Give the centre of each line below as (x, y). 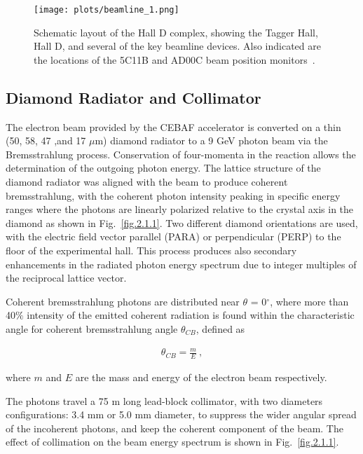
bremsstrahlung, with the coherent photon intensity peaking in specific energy (173, 195)
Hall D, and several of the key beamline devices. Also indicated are (177, 46)
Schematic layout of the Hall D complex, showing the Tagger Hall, (176, 32)
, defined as (220, 328)
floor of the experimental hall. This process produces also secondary (151, 250)
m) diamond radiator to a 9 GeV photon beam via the (211, 140)
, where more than (309, 301)
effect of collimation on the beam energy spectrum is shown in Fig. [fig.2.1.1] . (172, 442)
